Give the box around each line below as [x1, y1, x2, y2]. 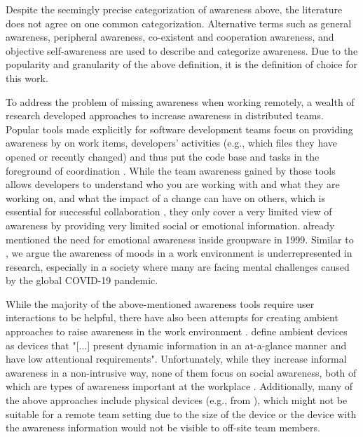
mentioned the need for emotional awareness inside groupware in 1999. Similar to [6, 231, 354, 246]
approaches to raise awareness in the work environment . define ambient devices [6, 324, 348, 339]
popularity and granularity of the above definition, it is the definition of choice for [6, 57, 357, 72]
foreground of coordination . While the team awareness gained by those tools [6, 163, 336, 177]
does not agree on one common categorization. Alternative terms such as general [6, 15, 352, 30]
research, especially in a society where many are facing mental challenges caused [6, 259, 350, 274]
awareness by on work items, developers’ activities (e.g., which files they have [6, 135, 338, 150]
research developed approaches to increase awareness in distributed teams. [6, 108, 324, 123]
